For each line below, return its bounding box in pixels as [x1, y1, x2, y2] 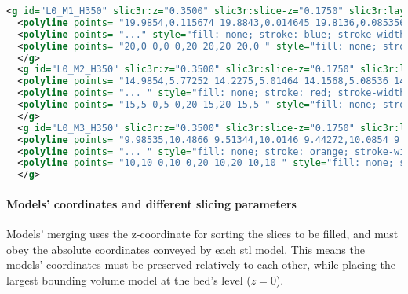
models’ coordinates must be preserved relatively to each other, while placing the [6, 256, 395, 273]
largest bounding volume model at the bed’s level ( [6, 271, 251, 288]
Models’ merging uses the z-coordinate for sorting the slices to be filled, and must [6, 225, 399, 241]
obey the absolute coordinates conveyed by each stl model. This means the [6, 241, 365, 257]
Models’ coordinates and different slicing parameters [6, 195, 297, 211]
